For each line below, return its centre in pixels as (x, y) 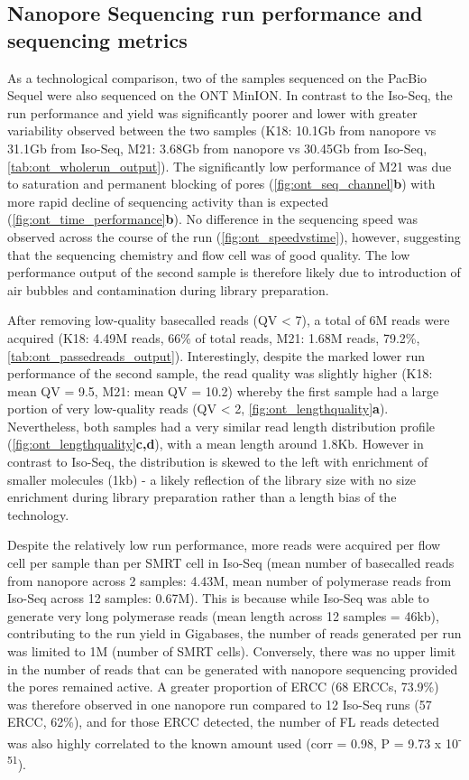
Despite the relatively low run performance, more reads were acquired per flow (224, 545)
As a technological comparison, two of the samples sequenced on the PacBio (217, 77)
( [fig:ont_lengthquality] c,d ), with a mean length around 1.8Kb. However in (216, 444)
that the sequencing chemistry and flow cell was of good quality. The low (209, 254)
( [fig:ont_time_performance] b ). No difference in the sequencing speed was (212, 219)
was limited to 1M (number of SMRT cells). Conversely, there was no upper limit (232, 651)
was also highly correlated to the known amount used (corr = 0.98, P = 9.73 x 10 (233, 743)
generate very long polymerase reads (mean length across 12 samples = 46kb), (223, 615)
